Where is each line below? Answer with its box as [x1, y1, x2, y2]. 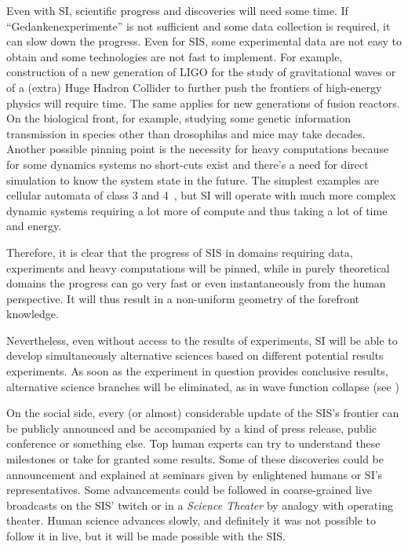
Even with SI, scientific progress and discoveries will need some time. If [6, 2, 348, 18]
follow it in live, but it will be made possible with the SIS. [6, 528, 286, 544]
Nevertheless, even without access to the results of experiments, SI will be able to [6, 331, 398, 348]
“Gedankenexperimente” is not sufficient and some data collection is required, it [6, 17, 391, 34]
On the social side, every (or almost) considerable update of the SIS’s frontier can [6, 404, 399, 421]
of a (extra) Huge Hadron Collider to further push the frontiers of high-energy [6, 79, 382, 95]
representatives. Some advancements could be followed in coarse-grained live [6, 481, 372, 498]
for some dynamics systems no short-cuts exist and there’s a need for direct [6, 156, 369, 172]
